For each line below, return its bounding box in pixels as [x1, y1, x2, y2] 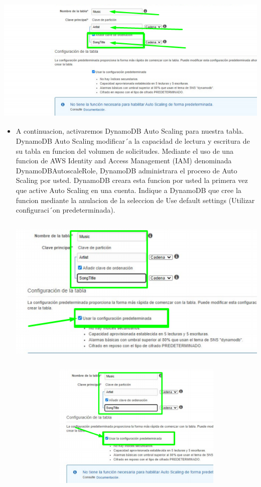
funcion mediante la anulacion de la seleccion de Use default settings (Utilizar [16, 194, 255, 205]
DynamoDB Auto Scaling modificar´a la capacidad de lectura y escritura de [16, 135, 250, 146]
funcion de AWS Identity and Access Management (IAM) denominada [16, 155, 232, 166]
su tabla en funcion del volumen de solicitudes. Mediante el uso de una [16, 145, 233, 156]
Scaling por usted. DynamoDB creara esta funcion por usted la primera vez [16, 175, 248, 185]
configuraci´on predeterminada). [16, 205, 115, 215]
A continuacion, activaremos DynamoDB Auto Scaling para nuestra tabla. [16, 126, 244, 136]
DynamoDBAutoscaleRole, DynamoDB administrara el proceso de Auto [16, 165, 237, 175]
